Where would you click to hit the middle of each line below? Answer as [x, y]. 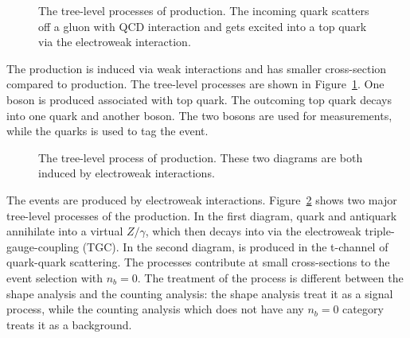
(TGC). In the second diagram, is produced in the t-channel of [235, 246]
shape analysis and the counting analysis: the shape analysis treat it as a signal [200, 293]
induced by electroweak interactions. [127, 173]
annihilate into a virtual [65, 231]
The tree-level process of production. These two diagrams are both [201, 157]
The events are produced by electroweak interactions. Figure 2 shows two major [202, 199]
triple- [380, 231]
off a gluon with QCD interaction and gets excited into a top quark [203, 26]
